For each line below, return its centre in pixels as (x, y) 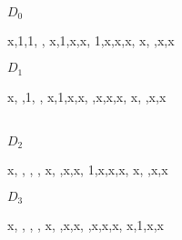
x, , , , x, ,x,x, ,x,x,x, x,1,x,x (86, 225)
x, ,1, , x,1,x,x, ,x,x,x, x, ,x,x (87, 96)
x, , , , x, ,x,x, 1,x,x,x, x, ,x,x (88, 170)
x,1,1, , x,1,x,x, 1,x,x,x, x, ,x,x (91, 40)
